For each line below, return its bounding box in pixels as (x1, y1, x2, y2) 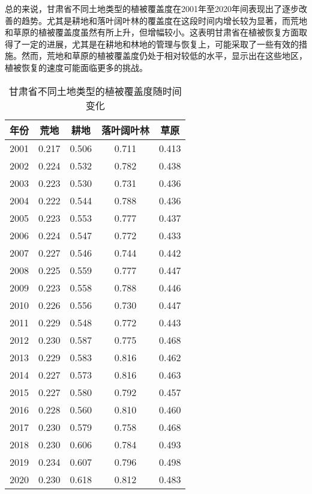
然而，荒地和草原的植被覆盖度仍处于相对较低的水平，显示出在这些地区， (21, 49, 307, 62)
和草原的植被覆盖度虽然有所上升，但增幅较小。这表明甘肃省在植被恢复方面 (5, 26, 299, 38)
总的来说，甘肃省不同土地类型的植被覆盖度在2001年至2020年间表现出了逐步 (5, 2, 299, 14)
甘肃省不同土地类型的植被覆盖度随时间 (8, 84, 182, 98)
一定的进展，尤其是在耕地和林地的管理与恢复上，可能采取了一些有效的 (21, 37, 299, 50)
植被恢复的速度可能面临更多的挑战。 (5, 61, 148, 73)
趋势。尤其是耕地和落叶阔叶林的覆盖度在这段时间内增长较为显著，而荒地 (21, 14, 307, 26)
